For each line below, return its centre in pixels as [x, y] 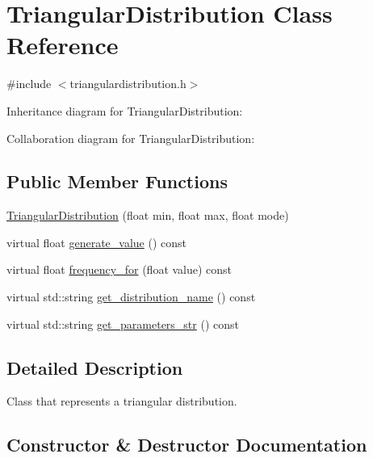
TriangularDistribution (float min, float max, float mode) [148, 215]
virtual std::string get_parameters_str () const [123, 324]
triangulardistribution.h [128, 84]
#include [29, 84]
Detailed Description [95, 367]
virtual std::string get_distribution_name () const [131, 297]
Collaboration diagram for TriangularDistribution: [131, 138]
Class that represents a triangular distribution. [122, 401]
